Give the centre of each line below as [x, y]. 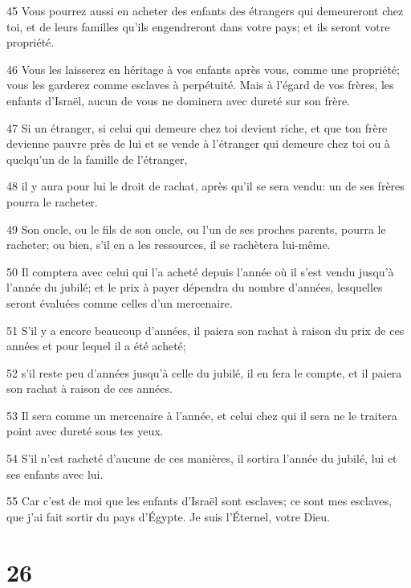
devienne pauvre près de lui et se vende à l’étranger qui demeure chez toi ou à [198, 143]
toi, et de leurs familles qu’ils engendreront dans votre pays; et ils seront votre [198, 26]
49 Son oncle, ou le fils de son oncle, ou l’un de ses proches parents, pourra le [196, 229]
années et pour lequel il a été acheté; [96, 346]
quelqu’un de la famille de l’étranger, [97, 159]
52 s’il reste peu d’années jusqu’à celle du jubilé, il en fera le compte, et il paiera [204, 372]
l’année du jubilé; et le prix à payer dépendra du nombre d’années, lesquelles [195, 287]
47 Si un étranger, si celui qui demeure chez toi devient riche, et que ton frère [197, 127]
